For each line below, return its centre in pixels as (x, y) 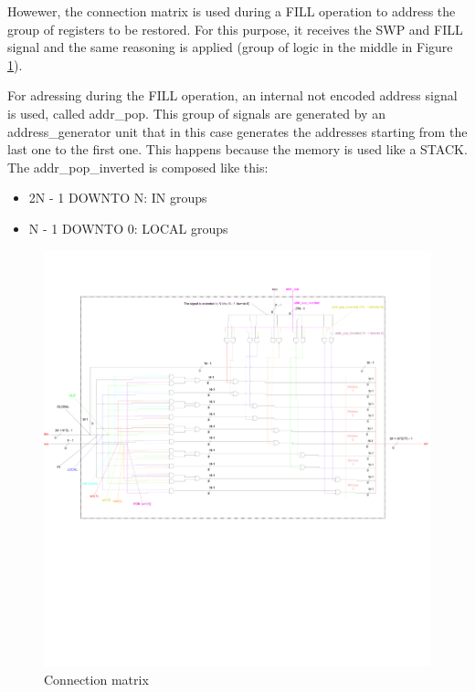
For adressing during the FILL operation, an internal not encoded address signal (232, 95)
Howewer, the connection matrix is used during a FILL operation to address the (232, 11)
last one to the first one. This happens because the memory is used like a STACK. (237, 149)
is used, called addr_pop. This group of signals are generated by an (196, 113)
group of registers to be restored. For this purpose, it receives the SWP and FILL (235, 29)
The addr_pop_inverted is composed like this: (138, 167)
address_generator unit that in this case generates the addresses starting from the (237, 131)
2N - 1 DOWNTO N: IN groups (118, 198)
